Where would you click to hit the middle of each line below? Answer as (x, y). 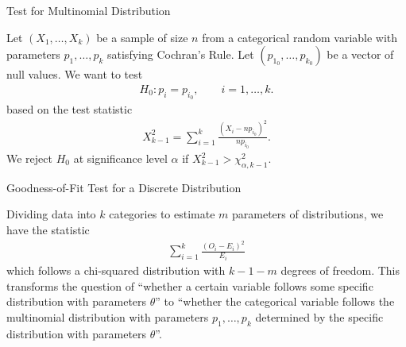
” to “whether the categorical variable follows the (275, 301)
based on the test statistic (70, 109)
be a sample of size (142, 37)
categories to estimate (162, 214)
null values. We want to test (75, 74)
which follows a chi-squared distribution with (116, 270)
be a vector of (360, 54)
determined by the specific (319, 316)
